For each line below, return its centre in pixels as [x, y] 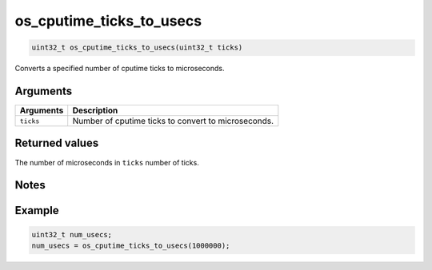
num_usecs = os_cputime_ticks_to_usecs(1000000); [131, 245]
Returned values [57, 143]
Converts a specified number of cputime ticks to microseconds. [120, 69]
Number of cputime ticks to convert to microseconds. [173, 121]
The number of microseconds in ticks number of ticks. [107, 162]
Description [95, 110]
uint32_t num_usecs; [72, 234]
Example [37, 210]
